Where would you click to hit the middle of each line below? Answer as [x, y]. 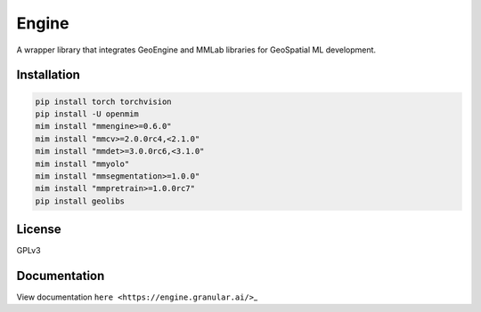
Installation [48, 75]
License [39, 230]
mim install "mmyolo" [82, 164]
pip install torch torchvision [104, 101]
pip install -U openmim [87, 114]
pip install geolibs [80, 201]
